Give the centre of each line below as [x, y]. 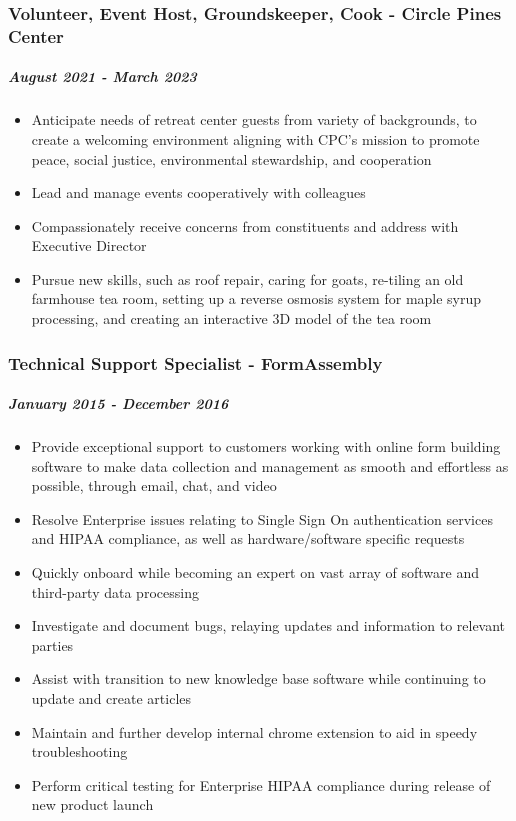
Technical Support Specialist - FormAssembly [195, 362]
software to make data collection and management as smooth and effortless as [270, 465]
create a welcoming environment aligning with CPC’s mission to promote [255, 138]
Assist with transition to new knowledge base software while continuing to [258, 678]
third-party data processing [115, 591]
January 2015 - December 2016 [118, 403]
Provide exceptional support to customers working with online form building [266, 446]
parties [52, 644]
